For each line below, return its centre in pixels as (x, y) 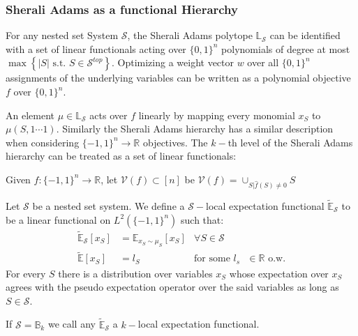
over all (263, 62)
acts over (109, 115)
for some (212, 259)
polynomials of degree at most (286, 48)
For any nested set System (62, 35)
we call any (72, 324)
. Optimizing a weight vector (172, 62)
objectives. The (175, 142)
